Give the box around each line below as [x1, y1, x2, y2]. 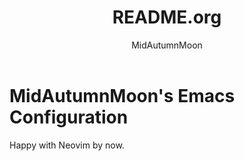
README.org [112, 6, 222, 29]
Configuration [9, 106, 129, 128]
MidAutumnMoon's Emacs [9, 84, 236, 107]
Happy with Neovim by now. [9, 139, 125, 151]
